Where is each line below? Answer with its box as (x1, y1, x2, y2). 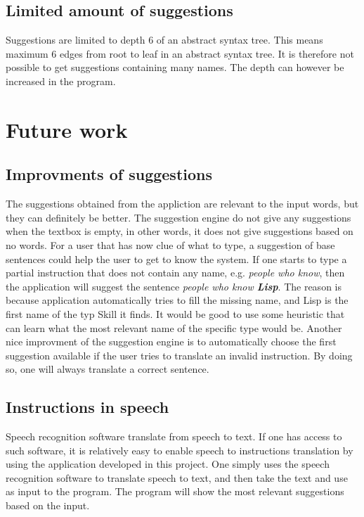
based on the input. (6, 498, 90, 513)
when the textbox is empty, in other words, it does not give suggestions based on (6, 224, 353, 238)
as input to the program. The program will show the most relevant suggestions (6, 484, 344, 499)
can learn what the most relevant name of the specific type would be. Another (6, 320, 342, 335)
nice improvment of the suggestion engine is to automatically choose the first (6, 334, 337, 349)
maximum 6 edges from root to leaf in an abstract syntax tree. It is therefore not (6, 46, 354, 60)
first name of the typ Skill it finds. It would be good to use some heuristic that (6, 306, 345, 321)
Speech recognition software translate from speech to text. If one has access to (6, 429, 342, 444)
